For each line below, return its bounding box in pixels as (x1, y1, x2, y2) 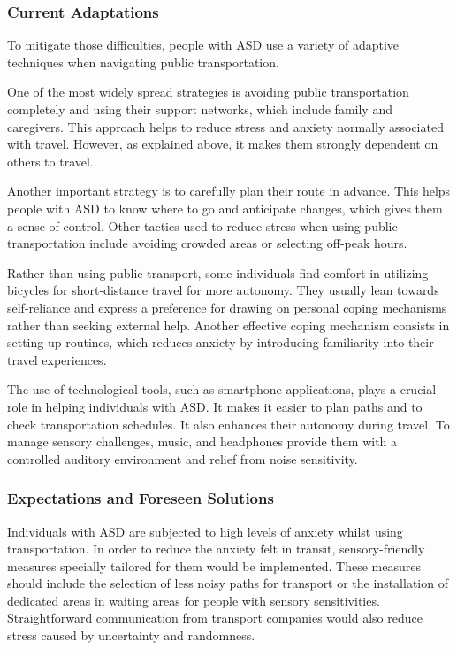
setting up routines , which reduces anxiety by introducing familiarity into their (7, 333, 434, 352)
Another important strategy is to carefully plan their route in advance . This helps (7, 182, 451, 200)
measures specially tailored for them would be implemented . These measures (7, 556, 422, 575)
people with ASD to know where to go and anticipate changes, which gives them (7, 198, 443, 217)
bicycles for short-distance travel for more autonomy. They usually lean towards (7, 281, 439, 299)
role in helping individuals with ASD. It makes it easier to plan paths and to (7, 397, 423, 415)
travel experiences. (7, 350, 107, 368)
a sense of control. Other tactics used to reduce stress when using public (7, 216, 398, 235)
